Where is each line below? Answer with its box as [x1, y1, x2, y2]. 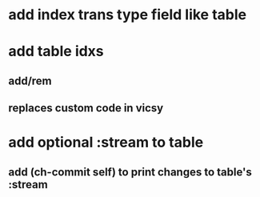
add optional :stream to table [8, 134, 204, 151]
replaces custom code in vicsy [8, 102, 164, 115]
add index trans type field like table [8, 6, 246, 24]
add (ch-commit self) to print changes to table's [8, 165, 252, 179]
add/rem [8, 74, 52, 87]
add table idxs [8, 42, 104, 61]
